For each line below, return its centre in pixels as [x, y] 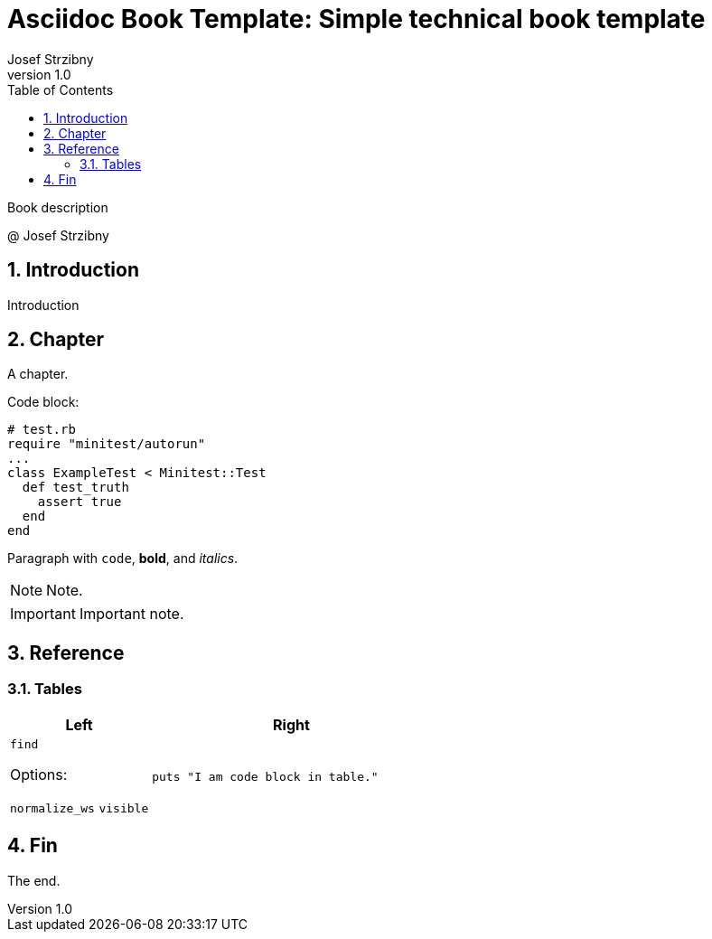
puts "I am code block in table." [265, 776]
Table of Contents [61, 89]
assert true [80, 502]
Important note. [131, 614]
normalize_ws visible [80, 808]
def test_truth [75, 488]
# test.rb [42, 430]
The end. [34, 880]
